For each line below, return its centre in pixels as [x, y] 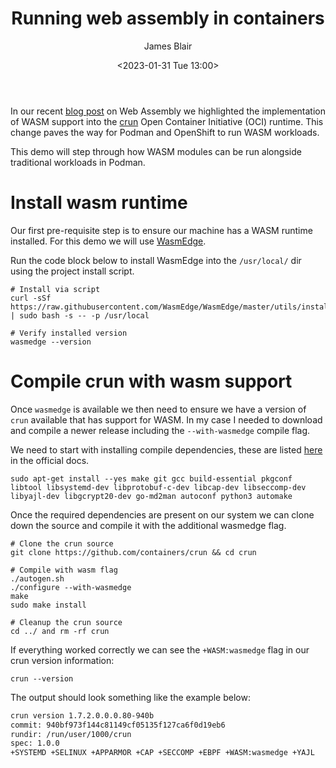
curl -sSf [31, 298]
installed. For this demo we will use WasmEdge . [108, 241]
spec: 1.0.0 [35, 743]
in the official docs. [50, 460]
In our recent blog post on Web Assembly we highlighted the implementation [168, 111]
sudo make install [48, 605]
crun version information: [62, 660]
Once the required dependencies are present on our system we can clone [162, 514]
